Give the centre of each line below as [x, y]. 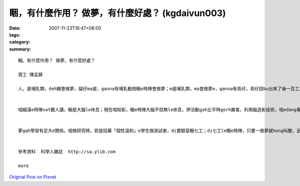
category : [20, 42]
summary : [20, 49]
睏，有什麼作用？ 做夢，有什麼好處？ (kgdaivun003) [117, 13]
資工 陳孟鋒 [30, 74]
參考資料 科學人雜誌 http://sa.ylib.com [67, 152]
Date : [15, 28]
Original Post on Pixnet [33, 177]
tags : [15, 35]
